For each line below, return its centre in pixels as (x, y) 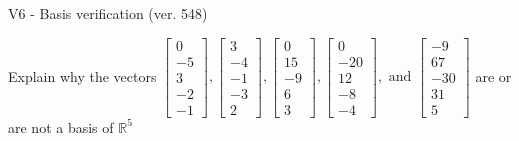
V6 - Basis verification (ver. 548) (108, 13)
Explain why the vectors (82, 75)
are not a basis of (61, 126)
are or (493, 75)
